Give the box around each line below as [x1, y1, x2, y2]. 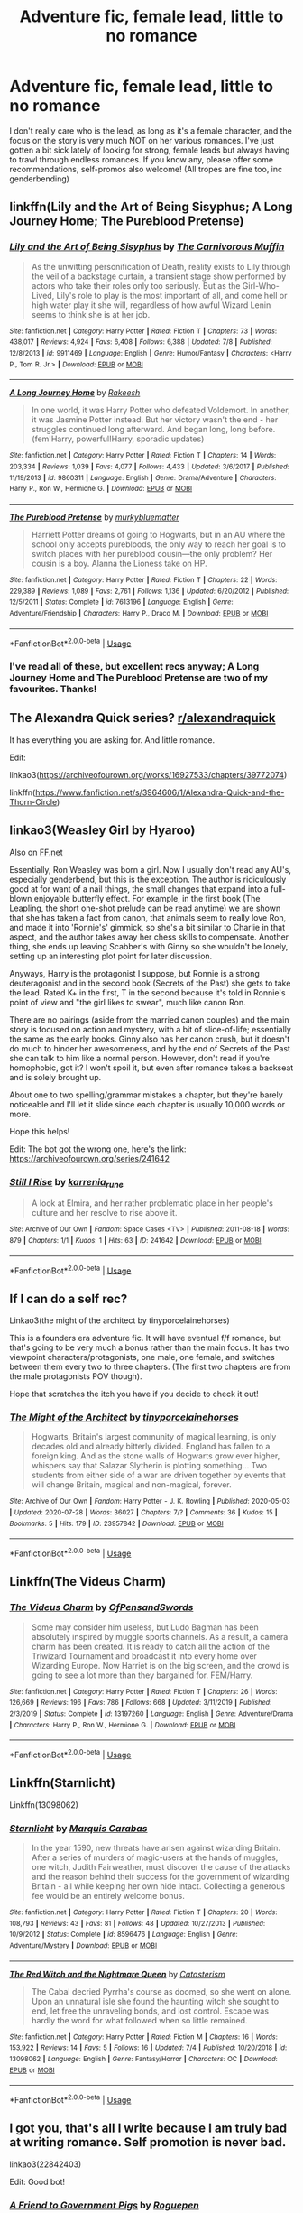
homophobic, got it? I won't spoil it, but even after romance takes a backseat [9, 1062, 294, 1073]
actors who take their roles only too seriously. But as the [31, 280, 241, 291]
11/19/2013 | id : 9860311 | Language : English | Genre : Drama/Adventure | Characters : [9, 473, 277, 482]
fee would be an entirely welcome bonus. [31, 1891, 185, 1902]
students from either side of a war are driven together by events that [31, 1469, 286, 1481]
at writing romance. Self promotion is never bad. [9, 2134, 287, 2150]
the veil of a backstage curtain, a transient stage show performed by [31, 271, 287, 282]
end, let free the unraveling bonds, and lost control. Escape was [31, 2005, 269, 2016]
